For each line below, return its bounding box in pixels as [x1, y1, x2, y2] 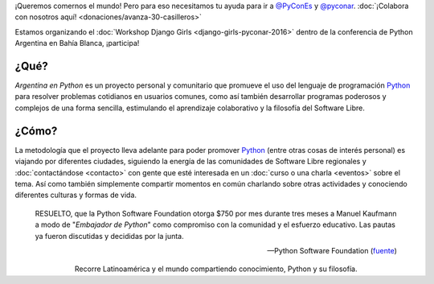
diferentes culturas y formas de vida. [14, 190, 137, 200]
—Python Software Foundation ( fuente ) [266, 245, 397, 255]
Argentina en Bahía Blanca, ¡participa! [14, 39, 140, 48]
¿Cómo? [14, 124, 58, 138]
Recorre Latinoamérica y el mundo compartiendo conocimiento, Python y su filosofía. [74, 264, 358, 274]
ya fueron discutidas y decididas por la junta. [35, 231, 184, 241]
